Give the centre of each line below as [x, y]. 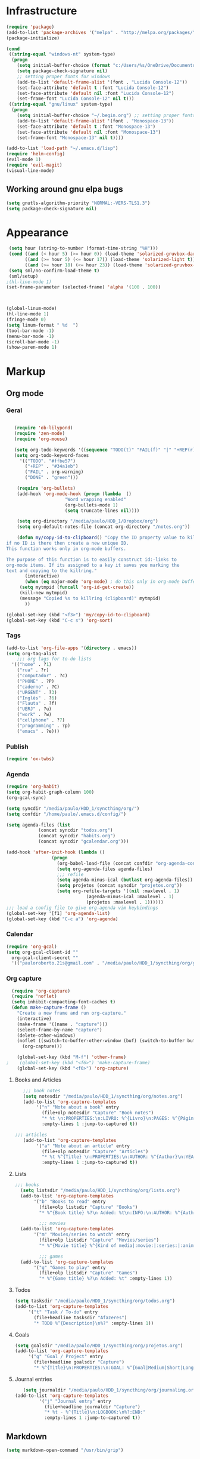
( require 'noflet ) [35, 996]
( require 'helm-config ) [36, 154]
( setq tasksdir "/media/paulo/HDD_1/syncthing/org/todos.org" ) [95, 1301]
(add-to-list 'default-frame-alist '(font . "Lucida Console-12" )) [102, 82]
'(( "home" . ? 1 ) [32, 665]
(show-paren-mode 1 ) [32, 348]
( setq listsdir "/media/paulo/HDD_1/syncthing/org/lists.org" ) [100, 1191]
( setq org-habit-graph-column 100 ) [50, 793]
